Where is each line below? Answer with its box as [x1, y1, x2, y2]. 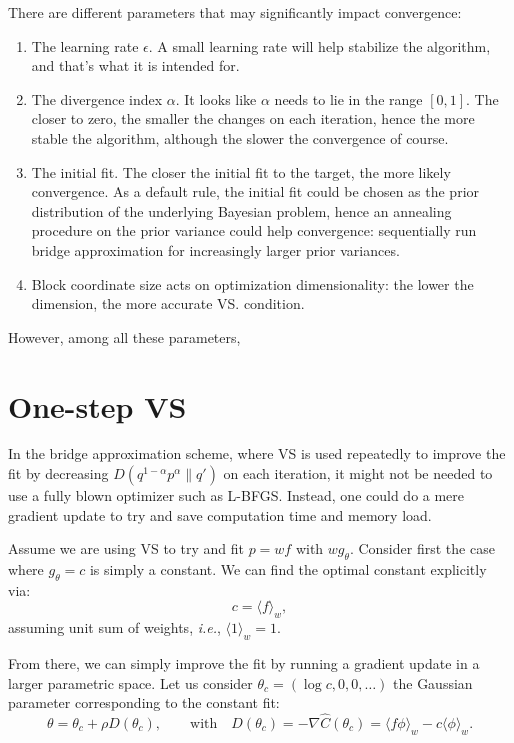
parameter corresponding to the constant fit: [8, 692, 280, 713]
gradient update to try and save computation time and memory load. [8, 504, 432, 525]
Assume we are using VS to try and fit [8, 538, 244, 559]
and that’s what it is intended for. [31, 55, 240, 76]
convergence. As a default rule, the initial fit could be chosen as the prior [31, 181, 480, 202]
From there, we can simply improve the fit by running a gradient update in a [8, 653, 480, 673]
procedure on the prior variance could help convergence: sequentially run [31, 220, 477, 241]
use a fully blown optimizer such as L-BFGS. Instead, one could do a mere [8, 485, 465, 506]
